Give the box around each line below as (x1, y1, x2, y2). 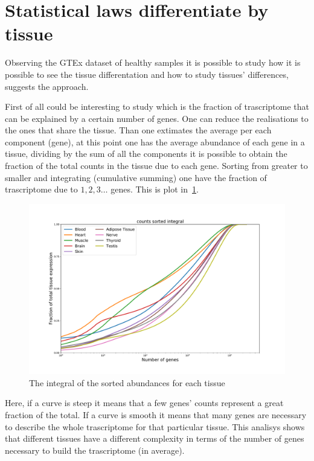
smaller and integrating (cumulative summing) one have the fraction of (5, 171, 267, 183)
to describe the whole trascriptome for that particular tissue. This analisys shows (5, 420, 305, 433)
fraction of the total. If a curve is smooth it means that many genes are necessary (5, 409, 307, 421)
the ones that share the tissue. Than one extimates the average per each (5, 124, 272, 136)
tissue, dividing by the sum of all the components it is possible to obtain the (5, 147, 287, 160)
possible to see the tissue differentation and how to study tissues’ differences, (5, 68, 289, 80)
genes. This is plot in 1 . (111, 183, 199, 196)
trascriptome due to (5, 183, 78, 196)
